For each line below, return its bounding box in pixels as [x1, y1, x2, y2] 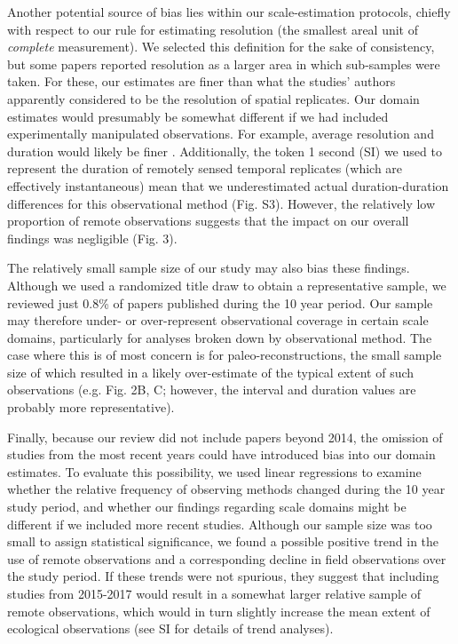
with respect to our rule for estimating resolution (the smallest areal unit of [7, 20, 419, 38]
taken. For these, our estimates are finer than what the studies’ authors [7, 72, 396, 91]
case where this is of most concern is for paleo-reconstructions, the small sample [7, 346, 442, 364]
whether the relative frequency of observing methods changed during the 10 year [7, 480, 446, 498]
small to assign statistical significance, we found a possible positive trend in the [7, 532, 439, 551]
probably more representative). [7, 398, 175, 417]
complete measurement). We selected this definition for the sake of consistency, [7, 37, 435, 56]
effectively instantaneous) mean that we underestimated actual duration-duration [7, 176, 449, 195]
